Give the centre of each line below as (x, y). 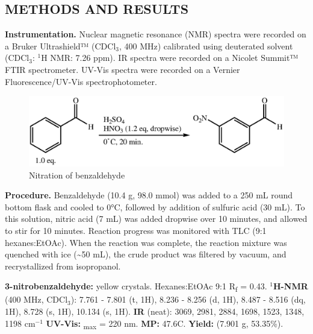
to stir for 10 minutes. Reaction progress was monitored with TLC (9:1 (136, 230)
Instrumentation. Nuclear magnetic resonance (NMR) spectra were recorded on (156, 34)
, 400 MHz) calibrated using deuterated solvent (206, 46)
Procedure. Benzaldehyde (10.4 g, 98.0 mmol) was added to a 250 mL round (149, 195)
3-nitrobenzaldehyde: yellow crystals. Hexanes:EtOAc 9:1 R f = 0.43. (136, 287)
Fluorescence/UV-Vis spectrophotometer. (81, 81)
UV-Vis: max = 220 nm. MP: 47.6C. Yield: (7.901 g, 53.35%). (165, 324)
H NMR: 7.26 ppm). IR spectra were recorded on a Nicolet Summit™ (170, 58)
